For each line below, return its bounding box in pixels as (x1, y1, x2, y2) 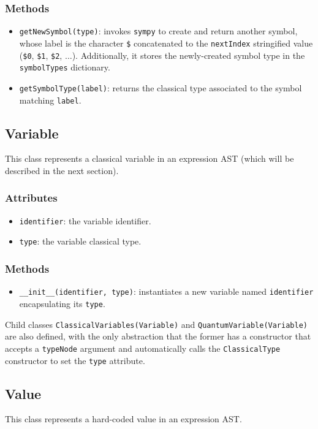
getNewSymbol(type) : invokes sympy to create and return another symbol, (19, 25, 298, 37)
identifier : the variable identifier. (19, 214, 151, 227)
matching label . (19, 93, 81, 106)
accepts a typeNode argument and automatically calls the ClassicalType (5, 341, 281, 354)
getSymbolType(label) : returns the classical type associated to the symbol (19, 81, 302, 94)
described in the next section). (5, 164, 119, 177)
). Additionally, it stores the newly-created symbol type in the (72, 48, 305, 61)
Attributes (5, 190, 58, 205)
